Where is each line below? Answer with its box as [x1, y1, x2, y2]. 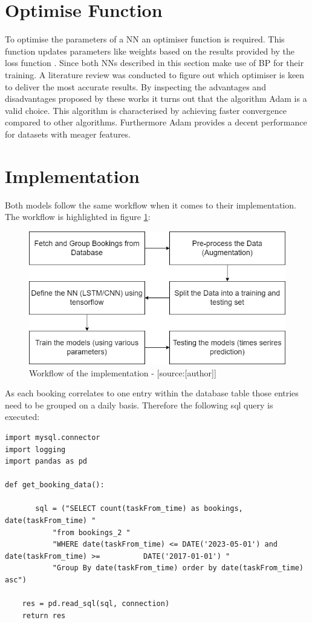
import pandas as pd [5, 457, 88, 466]
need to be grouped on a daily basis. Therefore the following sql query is [5, 398, 273, 411]
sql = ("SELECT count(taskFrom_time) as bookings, [35, 504, 243, 513]
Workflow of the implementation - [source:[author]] [29, 366, 216, 379]
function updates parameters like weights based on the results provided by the [5, 44, 294, 57]
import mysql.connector [5, 433, 100, 442]
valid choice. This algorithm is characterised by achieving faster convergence [5, 104, 287, 116]
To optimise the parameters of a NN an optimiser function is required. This [5, 33, 285, 45]
